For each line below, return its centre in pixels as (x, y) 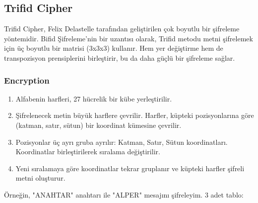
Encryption (27, 80)
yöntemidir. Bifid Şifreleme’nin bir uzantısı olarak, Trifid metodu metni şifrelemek (129, 38)
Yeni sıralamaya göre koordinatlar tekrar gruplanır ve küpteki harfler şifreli (130, 168)
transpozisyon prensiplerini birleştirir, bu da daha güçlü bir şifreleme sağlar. (120, 57)
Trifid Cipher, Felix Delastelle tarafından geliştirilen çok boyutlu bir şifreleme (122, 29)
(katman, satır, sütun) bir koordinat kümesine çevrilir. (98, 125)
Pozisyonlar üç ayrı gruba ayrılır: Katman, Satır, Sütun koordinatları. (122, 142)
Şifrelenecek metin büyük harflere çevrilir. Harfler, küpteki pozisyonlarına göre (135, 115)
